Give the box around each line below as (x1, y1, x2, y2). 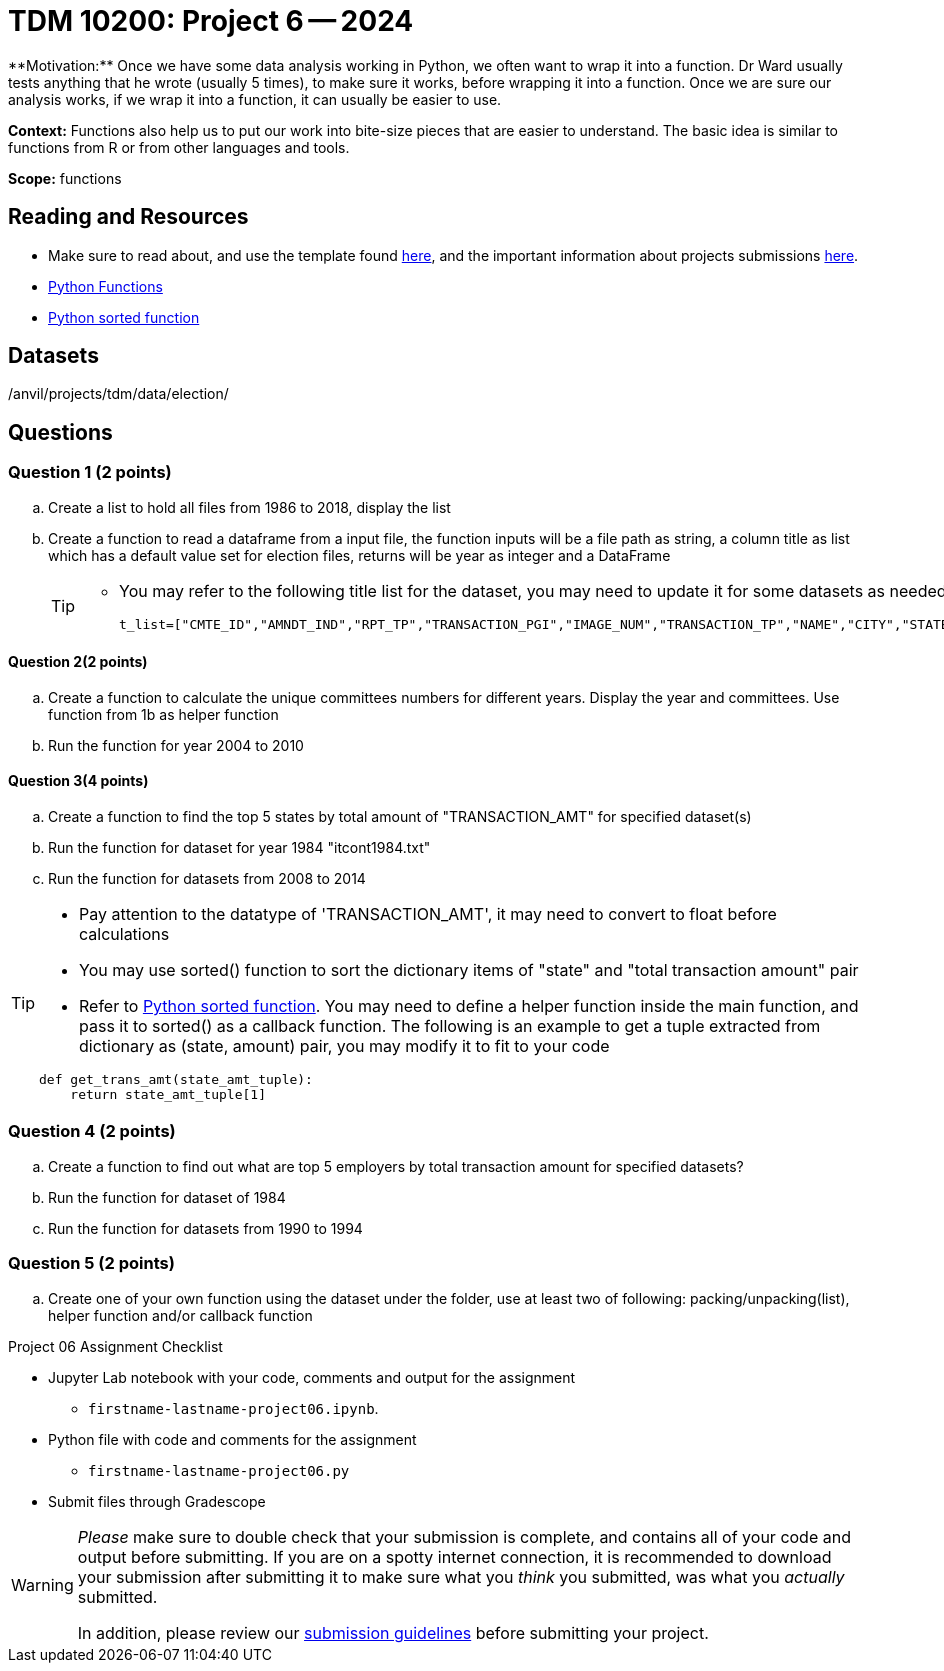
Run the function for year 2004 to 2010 (48, 736, 304, 754)
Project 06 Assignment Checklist (8, 1337, 223, 1355)
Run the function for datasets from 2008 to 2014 (48, 870, 366, 888)
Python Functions (48, 277, 163, 295)
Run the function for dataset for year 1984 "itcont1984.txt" (48, 839, 431, 857)
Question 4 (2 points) (8, 1121, 176, 1142)
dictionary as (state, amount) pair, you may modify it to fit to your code (79, 1036, 610, 1057)
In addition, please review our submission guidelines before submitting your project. (77, 1622, 709, 1643)
